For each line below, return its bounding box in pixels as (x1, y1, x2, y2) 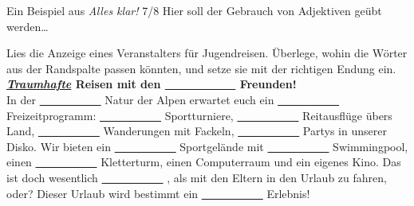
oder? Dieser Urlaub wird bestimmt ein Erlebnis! (6, 185, 310, 201)
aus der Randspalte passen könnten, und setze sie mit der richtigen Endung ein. (6, 60, 396, 76)
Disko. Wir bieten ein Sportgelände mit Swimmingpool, (6, 138, 408, 154)
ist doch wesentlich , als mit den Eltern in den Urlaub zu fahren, (6, 169, 387, 185)
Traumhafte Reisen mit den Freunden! (6, 76, 297, 92)
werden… (6, 17, 49, 34)
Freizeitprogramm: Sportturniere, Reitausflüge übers (6, 107, 392, 123)
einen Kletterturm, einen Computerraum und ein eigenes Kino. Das (6, 154, 401, 170)
